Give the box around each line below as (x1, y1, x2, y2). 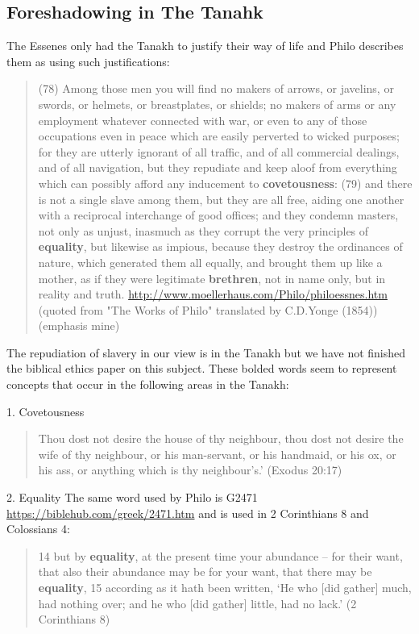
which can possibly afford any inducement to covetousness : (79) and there (38, 174, 413, 191)
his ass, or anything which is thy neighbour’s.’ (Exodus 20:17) (38, 461, 342, 478)
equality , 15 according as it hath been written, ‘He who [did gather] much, (38, 579, 412, 596)
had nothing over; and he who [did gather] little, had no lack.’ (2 (38, 594, 357, 611)
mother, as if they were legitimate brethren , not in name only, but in (38, 269, 386, 286)
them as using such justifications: (6, 52, 170, 69)
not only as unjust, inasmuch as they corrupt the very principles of (38, 222, 369, 239)
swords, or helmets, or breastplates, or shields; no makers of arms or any (38, 95, 396, 112)
